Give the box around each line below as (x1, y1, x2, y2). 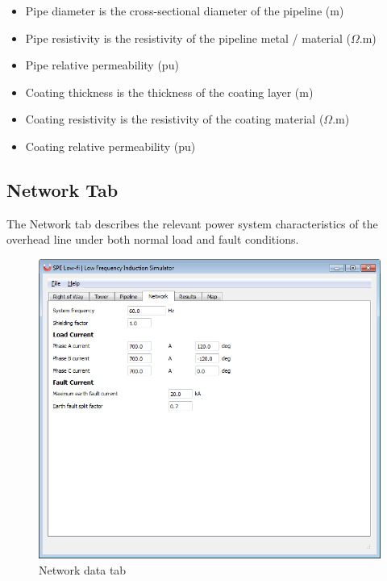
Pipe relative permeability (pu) (25, 56, 179, 73)
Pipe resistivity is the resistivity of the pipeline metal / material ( (25, 29, 351, 46)
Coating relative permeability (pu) (25, 137, 196, 154)
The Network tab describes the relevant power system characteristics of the (6, 215, 378, 232)
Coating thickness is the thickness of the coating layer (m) (25, 83, 314, 100)
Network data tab (39, 561, 127, 578)
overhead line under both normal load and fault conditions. (6, 231, 299, 248)
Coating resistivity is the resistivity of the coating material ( (25, 111, 324, 127)
